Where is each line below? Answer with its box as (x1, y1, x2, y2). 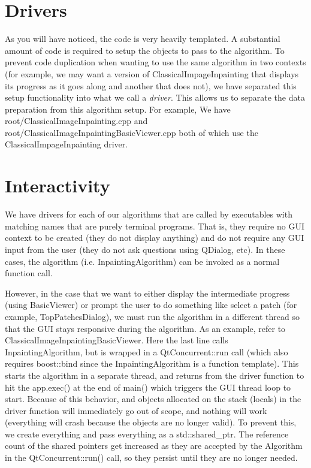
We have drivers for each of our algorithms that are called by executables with (5, 208, 292, 221)
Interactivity (5, 173, 110, 198)
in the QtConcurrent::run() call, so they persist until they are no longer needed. (5, 451, 298, 464)
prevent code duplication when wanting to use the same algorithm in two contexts (5, 56, 306, 68)
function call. (5, 267, 53, 279)
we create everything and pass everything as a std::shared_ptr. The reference (5, 427, 289, 440)
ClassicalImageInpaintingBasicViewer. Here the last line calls (5, 334, 228, 346)
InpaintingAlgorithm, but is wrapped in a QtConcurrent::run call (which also (5, 345, 288, 358)
